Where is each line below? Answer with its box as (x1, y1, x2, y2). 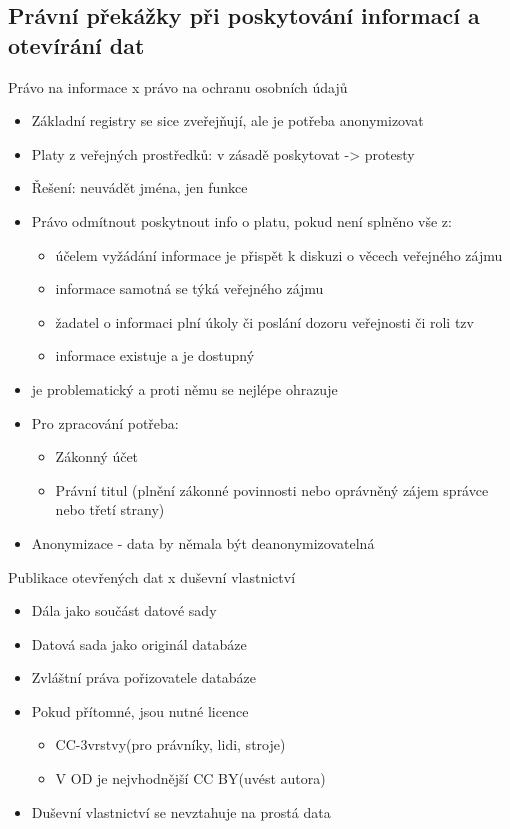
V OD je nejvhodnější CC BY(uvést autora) (55, 768, 326, 789)
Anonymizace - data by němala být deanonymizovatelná (31, 532, 375, 553)
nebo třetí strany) (55, 499, 165, 520)
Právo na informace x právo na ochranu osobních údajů (8, 76, 348, 97)
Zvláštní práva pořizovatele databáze (31, 667, 256, 688)
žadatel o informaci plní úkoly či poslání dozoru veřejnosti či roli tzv (55, 311, 474, 332)
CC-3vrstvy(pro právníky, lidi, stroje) (55, 734, 286, 755)
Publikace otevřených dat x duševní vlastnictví (8, 566, 296, 587)
